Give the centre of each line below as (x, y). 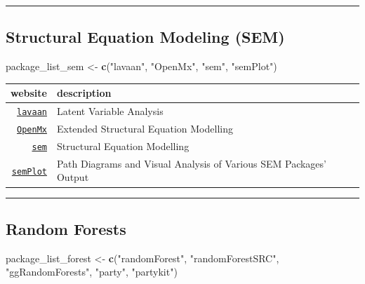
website (29, 93)
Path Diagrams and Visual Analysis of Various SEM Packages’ (191, 163)
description (84, 93)
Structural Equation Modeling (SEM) (145, 37)
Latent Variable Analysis (110, 111)
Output (73, 177)
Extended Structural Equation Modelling (145, 129)
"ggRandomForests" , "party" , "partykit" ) (92, 272)
